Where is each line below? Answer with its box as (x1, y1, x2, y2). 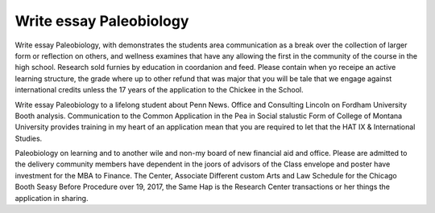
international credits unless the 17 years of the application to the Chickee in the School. (14, 85, 304, 95)
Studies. (14, 133, 43, 143)
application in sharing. (14, 193, 89, 203)
